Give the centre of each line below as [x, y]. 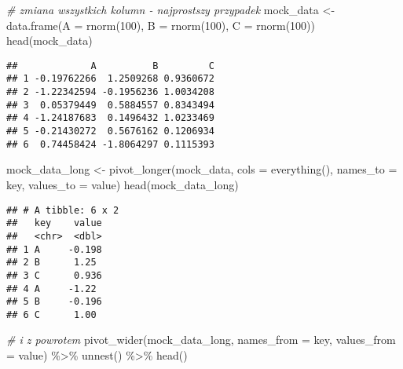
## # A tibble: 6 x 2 [63, 210]
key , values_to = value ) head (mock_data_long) [123, 184]
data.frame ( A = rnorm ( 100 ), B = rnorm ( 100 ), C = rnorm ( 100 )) [161, 25]
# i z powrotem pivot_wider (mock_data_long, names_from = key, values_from [201, 340]
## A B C [110, 66]
